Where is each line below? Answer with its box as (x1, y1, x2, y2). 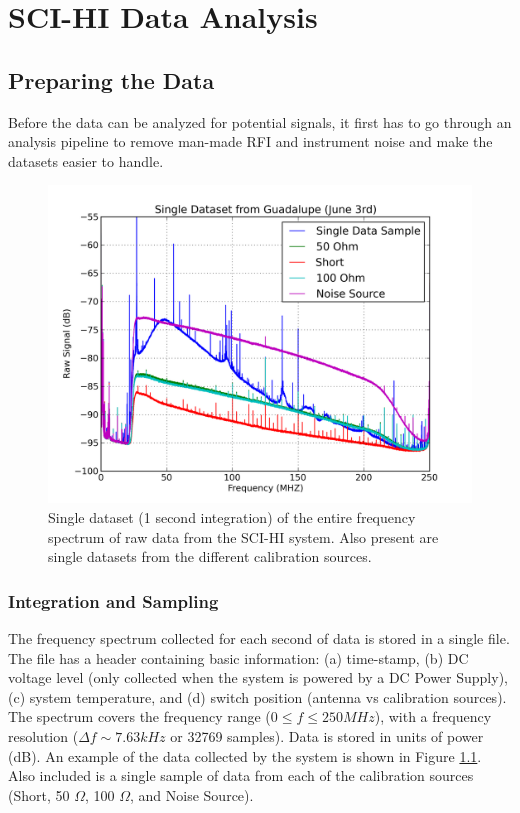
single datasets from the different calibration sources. (48, 546, 372, 567)
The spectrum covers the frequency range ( (8, 706, 271, 727)
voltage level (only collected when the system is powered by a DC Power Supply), (8, 667, 508, 688)
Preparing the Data (8, 64, 215, 95)
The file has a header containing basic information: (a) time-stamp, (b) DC (8, 647, 469, 668)
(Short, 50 (8, 784, 70, 805)
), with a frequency (374, 706, 492, 727)
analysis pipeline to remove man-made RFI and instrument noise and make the (8, 131, 493, 152)
